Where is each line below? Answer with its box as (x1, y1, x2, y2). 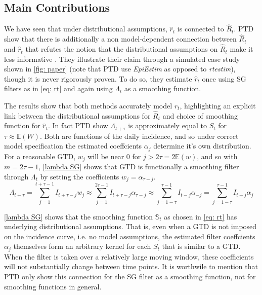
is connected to (177, 23, 224, 34)
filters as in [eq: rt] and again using (4, 83, 113, 94)
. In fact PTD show (48, 120, 108, 131)
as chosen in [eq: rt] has (164, 211, 237, 222)
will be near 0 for (88, 151, 141, 161)
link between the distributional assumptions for (4, 110, 151, 121)
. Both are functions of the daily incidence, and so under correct (39, 130, 239, 141)
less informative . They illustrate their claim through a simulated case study (4, 53, 240, 64)
